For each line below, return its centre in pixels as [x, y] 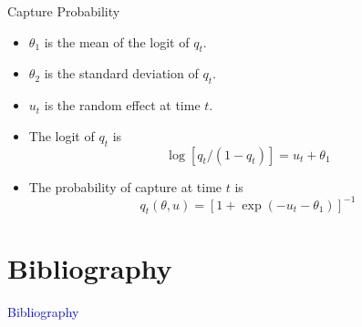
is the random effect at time [122, 105]
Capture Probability [64, 11]
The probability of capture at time [125, 186]
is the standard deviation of [121, 73]
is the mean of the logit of [117, 41]
